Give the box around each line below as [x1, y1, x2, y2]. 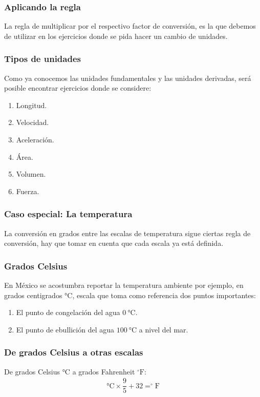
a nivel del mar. [139, 324, 188, 335]
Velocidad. [16, 117, 49, 128]
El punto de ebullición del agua [16, 324, 114, 335]
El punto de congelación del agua [16, 307, 120, 318]
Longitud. [16, 99, 47, 110]
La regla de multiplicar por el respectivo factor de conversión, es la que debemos [4, 20, 256, 31]
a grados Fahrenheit [72, 366, 135, 377]
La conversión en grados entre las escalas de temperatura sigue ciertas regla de [4, 227, 251, 238]
